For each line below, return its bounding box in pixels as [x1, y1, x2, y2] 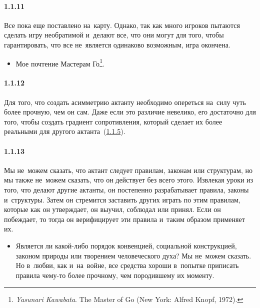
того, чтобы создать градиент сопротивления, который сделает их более [4, 116, 222, 126]
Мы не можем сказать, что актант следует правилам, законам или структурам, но [4, 164, 252, 175]
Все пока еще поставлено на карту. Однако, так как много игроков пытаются [4, 19, 240, 30]
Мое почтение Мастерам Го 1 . [15, 56, 104, 68]
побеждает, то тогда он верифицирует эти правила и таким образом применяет [4, 213, 245, 224]
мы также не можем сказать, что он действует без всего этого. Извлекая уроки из [4, 174, 253, 185]
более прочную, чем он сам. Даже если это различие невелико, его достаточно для [4, 106, 256, 117]
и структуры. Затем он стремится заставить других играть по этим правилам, [4, 194, 240, 204]
